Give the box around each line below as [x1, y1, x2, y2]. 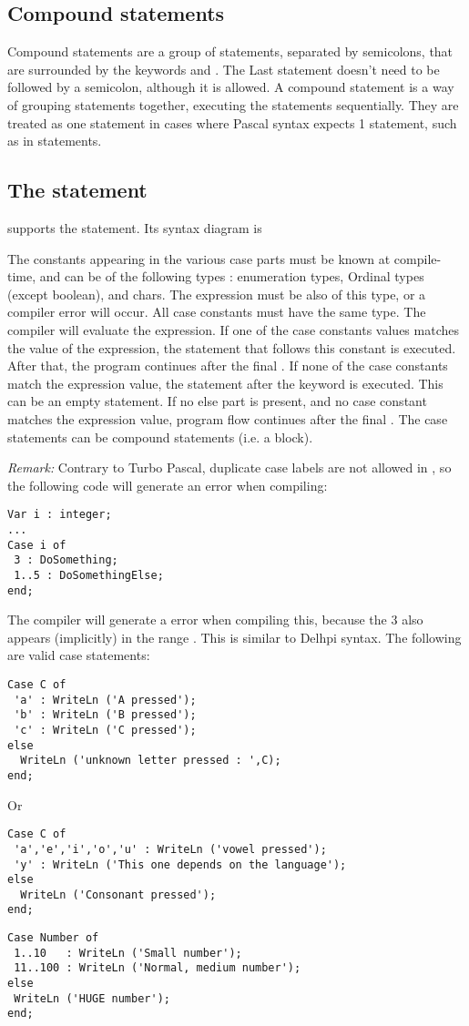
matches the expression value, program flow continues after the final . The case [7, 409, 448, 428]
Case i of [7, 538, 66, 552]
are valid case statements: [7, 645, 150, 665]
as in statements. [7, 131, 102, 150]
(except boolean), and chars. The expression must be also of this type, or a [7, 284, 426, 303]
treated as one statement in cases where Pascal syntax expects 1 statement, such [7, 113, 457, 132]
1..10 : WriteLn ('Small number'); [14, 946, 242, 960]
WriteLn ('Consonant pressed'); [20, 888, 217, 901]
